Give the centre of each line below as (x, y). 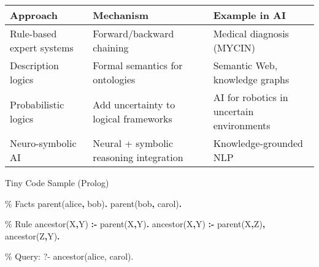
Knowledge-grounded (258, 143)
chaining (111, 47)
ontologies (114, 79)
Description (34, 65)
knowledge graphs (251, 79)
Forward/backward (133, 33)
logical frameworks (133, 118)
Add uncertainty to (134, 104)
